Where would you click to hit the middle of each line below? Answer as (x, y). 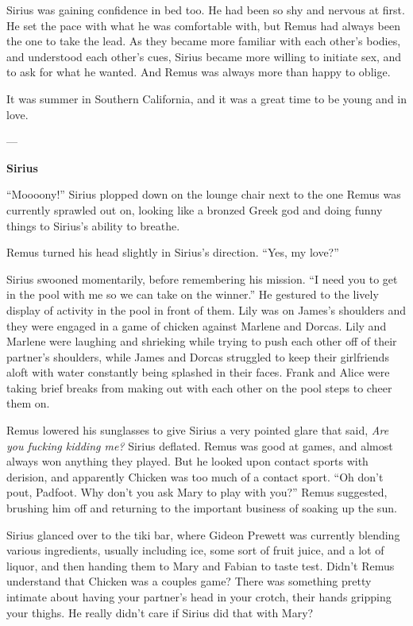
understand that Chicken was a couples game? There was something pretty (189, 581)
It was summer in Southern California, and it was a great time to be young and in (206, 98)
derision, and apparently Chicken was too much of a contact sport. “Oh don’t (195, 476)
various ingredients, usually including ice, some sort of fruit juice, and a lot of (195, 550)
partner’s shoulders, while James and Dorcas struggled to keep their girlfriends (198, 356)
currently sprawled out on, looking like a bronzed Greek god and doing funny (195, 209)
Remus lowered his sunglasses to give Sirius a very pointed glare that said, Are (198, 430)
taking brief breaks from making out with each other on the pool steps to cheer (199, 387)
